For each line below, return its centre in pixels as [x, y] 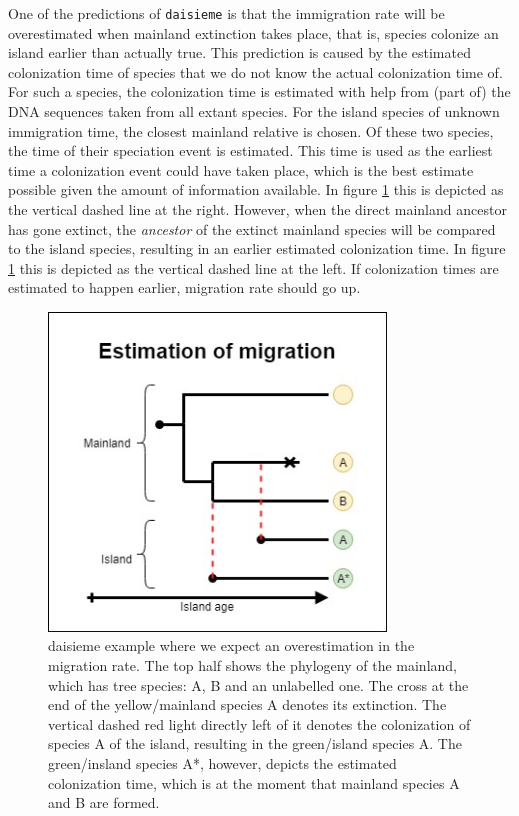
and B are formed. [104, 802]
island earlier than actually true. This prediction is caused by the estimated [239, 52]
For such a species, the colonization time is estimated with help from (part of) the [259, 91]
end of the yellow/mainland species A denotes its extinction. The [247, 704]
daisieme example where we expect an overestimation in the [231, 645]
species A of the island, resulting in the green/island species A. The [255, 743]
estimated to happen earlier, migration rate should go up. [184, 287]
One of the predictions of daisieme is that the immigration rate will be [226, 13]
